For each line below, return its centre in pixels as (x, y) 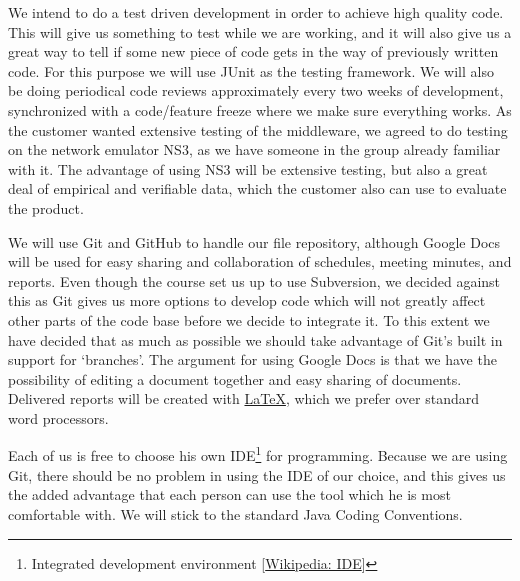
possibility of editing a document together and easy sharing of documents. (235, 378)
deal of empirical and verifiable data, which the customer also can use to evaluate (257, 188)
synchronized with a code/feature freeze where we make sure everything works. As (260, 109)
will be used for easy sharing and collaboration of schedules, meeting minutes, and (260, 261)
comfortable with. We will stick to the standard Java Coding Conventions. (235, 513)
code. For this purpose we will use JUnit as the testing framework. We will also (251, 70)
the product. (46, 207)
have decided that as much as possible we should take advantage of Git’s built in (255, 339)
